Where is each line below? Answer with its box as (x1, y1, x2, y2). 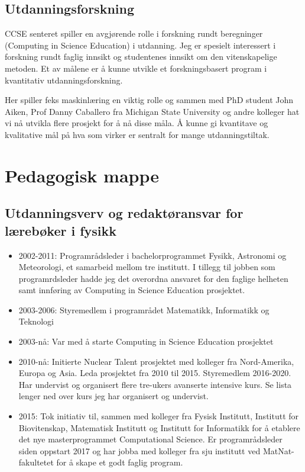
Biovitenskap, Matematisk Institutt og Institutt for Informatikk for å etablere (18, 421, 300, 434)
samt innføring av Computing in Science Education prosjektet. (18, 284, 245, 296)
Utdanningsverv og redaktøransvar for (5, 204, 244, 222)
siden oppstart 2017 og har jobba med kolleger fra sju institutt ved (18, 444, 261, 457)
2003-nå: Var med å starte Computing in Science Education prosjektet (18, 335, 274, 348)
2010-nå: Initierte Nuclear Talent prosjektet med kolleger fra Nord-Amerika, (18, 355, 294, 367)
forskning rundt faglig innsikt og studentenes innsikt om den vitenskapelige (5, 50, 277, 63)
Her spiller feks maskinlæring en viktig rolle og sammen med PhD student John (5, 94, 294, 106)
